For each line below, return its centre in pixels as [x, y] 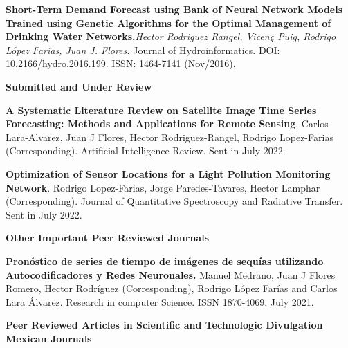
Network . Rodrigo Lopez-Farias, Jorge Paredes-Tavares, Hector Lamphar [163, 187]
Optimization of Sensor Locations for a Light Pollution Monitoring [168, 173]
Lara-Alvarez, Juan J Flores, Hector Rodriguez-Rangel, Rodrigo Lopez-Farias [170, 137]
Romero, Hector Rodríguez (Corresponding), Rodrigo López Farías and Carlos [172, 288]
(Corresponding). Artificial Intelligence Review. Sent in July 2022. [146, 150]
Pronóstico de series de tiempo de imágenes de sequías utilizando [165, 260]
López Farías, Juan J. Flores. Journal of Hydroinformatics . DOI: [143, 49]
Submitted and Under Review [79, 86]
